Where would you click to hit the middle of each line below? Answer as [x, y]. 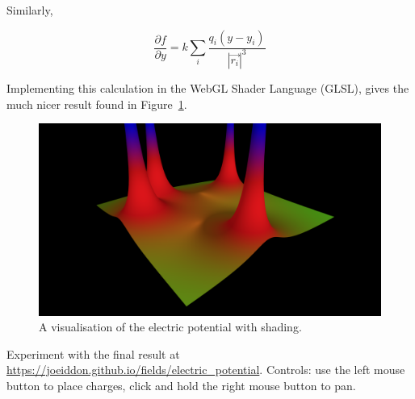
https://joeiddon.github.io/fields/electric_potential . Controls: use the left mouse [206, 370]
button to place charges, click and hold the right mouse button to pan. [181, 386]
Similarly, [30, 10]
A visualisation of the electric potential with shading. [170, 327]
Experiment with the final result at [93, 353]
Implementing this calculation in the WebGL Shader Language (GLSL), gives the [208, 87]
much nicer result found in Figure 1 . [97, 104]
